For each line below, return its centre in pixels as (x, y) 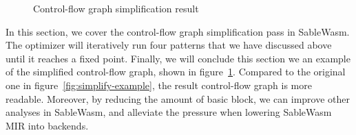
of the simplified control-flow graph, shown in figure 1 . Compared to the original (176, 72)
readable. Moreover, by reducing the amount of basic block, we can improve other (178, 98)
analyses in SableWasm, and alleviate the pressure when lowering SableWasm (169, 112)
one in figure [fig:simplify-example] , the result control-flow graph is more (159, 85)
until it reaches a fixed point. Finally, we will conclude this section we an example (178, 58)
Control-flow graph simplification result (116, 8)
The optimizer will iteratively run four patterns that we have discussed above (169, 45)
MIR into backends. (47, 125)
